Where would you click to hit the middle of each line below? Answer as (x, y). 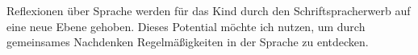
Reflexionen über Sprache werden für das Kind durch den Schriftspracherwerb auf (209, 10)
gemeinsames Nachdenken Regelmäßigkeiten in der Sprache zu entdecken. (188, 42)
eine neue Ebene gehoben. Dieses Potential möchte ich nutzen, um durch (186, 26)
